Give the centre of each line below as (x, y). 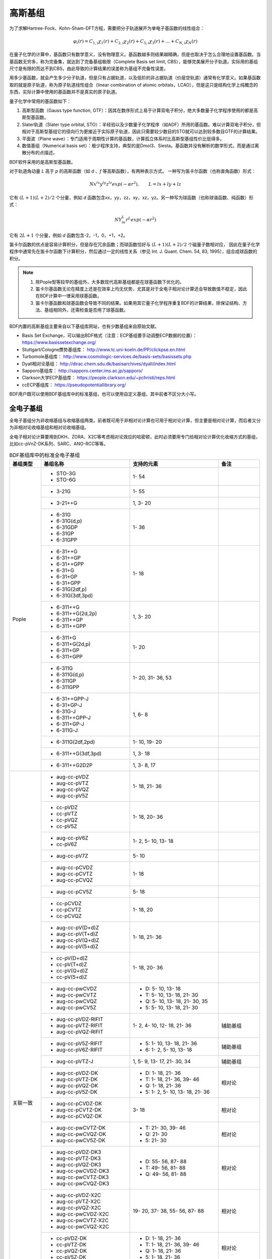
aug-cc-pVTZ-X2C (78, 1201)
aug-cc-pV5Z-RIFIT (79, 1043)
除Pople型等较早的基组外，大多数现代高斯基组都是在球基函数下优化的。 (110, 282)
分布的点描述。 (42, 153)
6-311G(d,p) (70, 674)
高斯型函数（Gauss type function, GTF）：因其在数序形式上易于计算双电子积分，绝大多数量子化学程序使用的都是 (138, 110)
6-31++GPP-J (73, 698)
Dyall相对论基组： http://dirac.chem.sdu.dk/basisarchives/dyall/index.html (99, 364)
